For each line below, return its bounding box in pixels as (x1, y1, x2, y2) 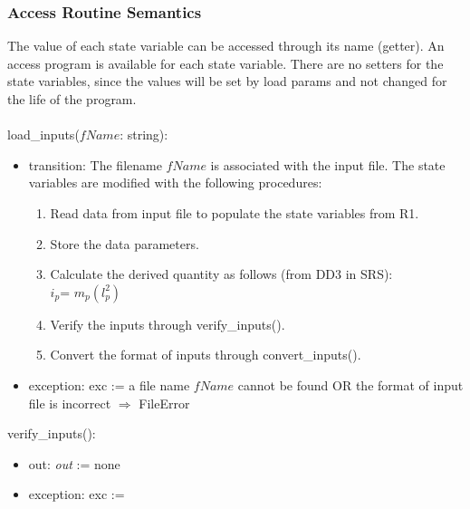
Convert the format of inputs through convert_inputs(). (50, 345, 361, 364)
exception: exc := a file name (28, 375, 190, 394)
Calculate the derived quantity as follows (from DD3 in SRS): (50, 264, 393, 283)
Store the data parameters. (50, 234, 199, 253)
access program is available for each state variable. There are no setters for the (7, 53, 444, 72)
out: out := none (28, 454, 120, 473)
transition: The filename (28, 155, 162, 174)
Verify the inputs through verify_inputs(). (50, 314, 285, 333)
